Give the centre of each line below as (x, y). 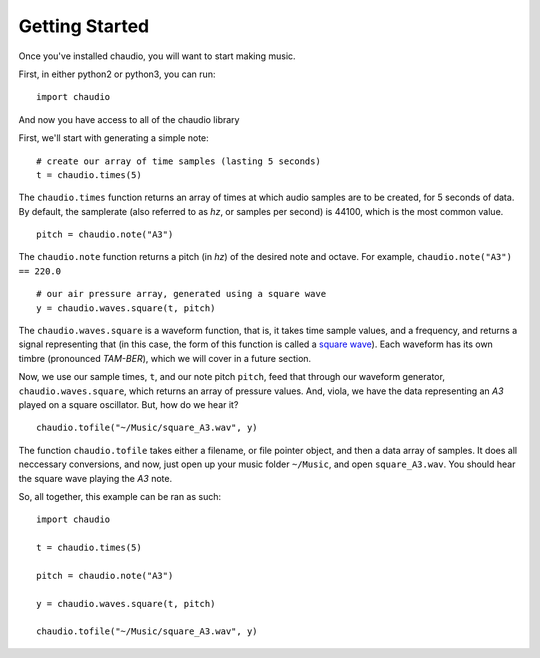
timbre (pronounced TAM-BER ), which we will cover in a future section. (165, 358)
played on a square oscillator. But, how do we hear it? (128, 404)
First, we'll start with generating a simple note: (113, 138)
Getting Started (84, 26)
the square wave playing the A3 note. (95, 478)
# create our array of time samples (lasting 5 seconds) (179, 161)
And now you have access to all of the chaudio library (129, 119)
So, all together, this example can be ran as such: (120, 496)
